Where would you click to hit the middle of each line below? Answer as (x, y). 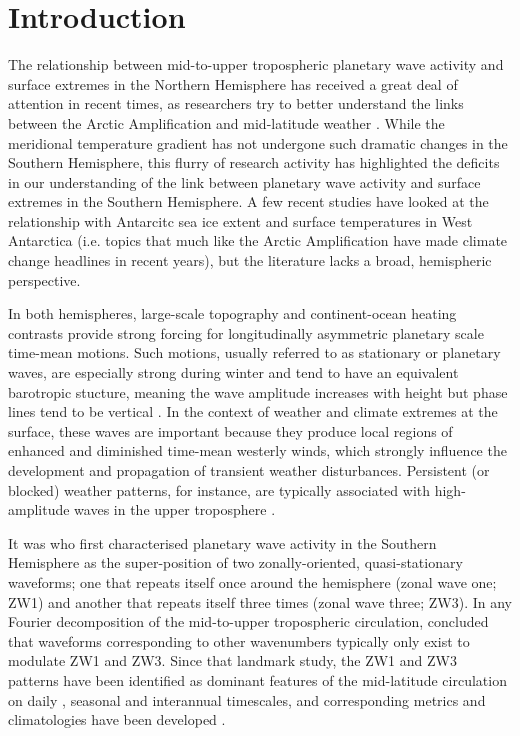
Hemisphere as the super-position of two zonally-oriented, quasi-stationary (235, 562)
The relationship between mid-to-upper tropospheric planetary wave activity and (256, 64)
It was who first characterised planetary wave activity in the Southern (222, 542)
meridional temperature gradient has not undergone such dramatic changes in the (258, 142)
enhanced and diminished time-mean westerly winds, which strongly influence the (257, 450)
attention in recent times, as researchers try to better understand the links (236, 103)
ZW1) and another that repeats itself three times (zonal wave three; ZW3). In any (260, 601)
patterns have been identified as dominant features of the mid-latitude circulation (257, 679)
